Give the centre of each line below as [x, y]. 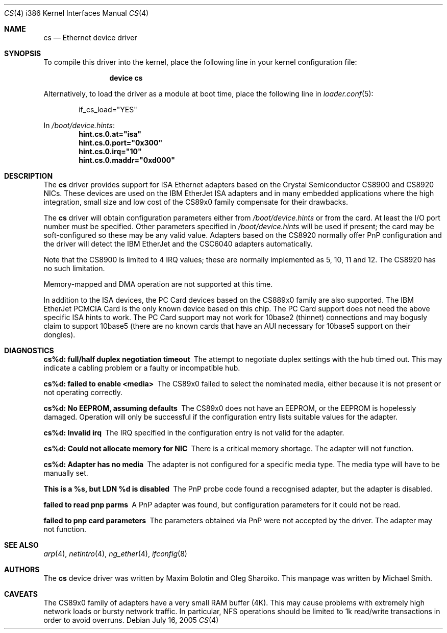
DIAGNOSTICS [29, 350]
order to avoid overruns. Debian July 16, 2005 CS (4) [131, 620]
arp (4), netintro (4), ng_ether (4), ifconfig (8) [115, 554]
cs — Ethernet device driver [90, 38]
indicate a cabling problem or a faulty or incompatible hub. [142, 368]
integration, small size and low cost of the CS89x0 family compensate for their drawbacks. [196, 202]
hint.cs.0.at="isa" [110, 134]
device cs [126, 78]
